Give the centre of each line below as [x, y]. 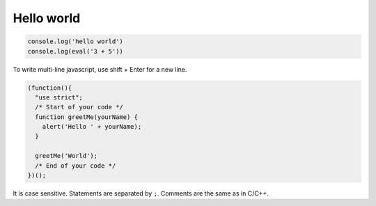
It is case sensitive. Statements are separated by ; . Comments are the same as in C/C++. [141, 193]
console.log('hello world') [75, 41]
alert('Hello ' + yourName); [92, 127]
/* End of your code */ [76, 166]
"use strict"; [59, 97]
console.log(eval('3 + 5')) [75, 51]
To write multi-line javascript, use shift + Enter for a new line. [100, 69]
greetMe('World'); [66, 156]
